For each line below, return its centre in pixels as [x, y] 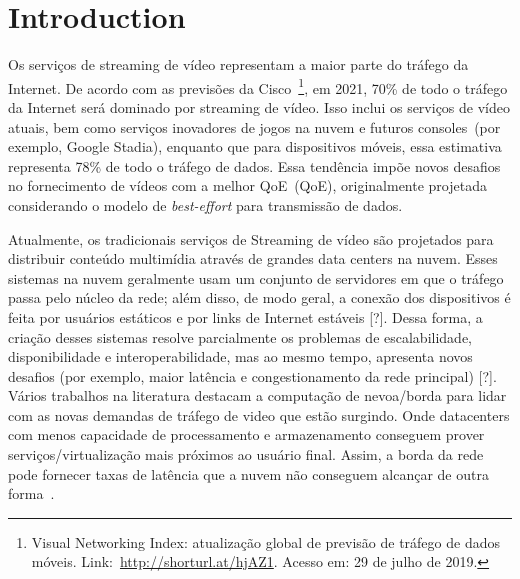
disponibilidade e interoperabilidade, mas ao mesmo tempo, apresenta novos [240, 356]
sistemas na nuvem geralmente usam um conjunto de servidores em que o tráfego [256, 277]
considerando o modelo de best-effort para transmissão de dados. [205, 204]
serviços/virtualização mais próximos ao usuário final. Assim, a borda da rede [246, 454]
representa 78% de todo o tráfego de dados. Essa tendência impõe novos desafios [254, 165]
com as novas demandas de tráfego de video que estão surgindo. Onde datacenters [259, 414]
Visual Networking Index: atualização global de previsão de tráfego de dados [265, 541]
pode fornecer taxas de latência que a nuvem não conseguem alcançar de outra [248, 473]
